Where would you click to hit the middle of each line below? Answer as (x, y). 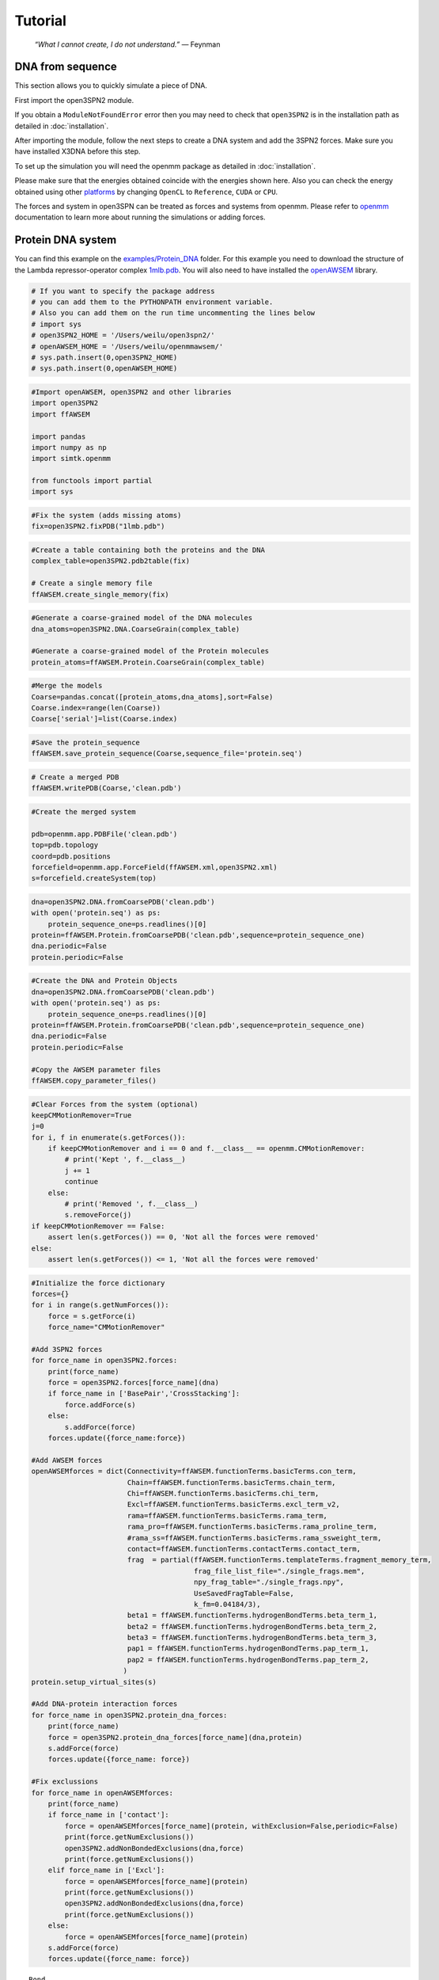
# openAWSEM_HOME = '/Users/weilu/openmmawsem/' (127, 346)
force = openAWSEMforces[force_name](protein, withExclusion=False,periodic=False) (231, 1826)
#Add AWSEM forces (67, 1460)
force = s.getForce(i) (92, 1316)
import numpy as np (69, 447)
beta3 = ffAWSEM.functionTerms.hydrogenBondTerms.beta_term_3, (252, 1638)
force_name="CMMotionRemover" (106, 1327)
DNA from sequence (66, 67)
